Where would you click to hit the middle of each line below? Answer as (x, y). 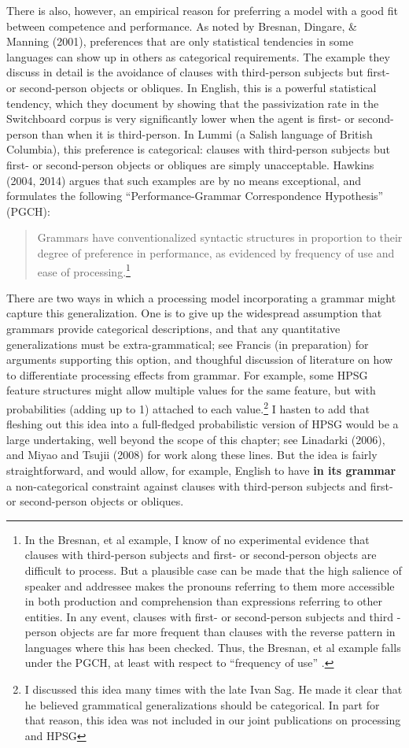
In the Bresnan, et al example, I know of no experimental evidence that (197, 539)
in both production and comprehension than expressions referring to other (203, 601)
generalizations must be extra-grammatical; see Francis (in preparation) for (188, 344)
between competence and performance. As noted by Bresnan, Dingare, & (182, 26)
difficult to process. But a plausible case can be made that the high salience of (213, 570)
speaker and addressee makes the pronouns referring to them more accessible (210, 585)
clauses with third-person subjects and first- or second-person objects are (201, 555)
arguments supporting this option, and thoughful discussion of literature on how (200, 359)
